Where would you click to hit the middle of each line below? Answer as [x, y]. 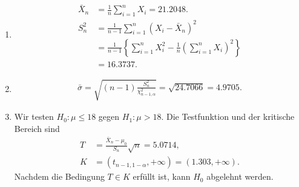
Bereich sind [37, 128]
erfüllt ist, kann [162, 176]
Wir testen [34, 116]
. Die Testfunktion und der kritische [228, 116]
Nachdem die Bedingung [59, 176]
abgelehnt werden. [240, 176]
